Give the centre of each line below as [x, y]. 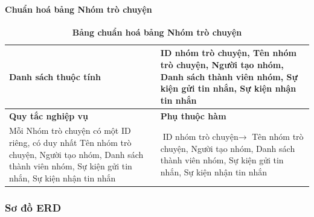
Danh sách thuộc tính [55, 76]
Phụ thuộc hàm [193, 115]
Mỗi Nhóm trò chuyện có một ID [70, 131]
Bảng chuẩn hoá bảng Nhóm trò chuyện [157, 32]
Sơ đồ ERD [33, 207]
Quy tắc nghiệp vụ [49, 115]
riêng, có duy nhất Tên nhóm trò [70, 143]
